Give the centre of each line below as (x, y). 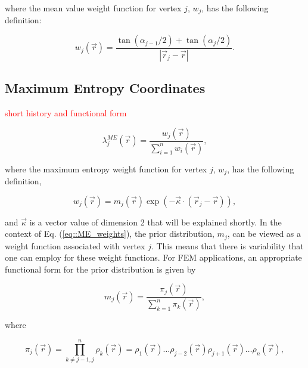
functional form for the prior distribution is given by (100, 269)
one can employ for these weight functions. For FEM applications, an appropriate (153, 257)
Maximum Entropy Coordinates (105, 88)
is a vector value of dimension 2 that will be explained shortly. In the (155, 222)
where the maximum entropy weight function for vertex (106, 168)
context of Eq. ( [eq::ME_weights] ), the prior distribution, (110, 234)
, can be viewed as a (264, 234)
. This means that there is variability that (227, 245)
